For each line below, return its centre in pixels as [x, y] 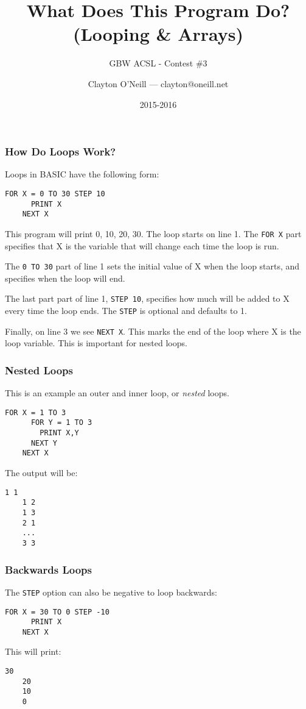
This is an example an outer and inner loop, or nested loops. [117, 393]
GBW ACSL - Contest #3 [158, 63]
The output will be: [41, 473]
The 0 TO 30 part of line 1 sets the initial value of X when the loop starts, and [152, 266]
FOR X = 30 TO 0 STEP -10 [57, 612]
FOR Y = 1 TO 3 [61, 423]
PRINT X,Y [59, 433]
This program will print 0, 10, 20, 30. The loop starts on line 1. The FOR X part [153, 233]
